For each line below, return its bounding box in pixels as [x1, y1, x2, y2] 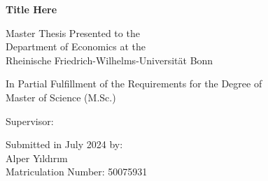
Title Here [6, 2, 57, 16]
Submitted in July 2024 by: [6, 137, 123, 152]
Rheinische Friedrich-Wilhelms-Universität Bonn [6, 52, 213, 67]
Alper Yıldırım [6, 150, 68, 165]
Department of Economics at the [6, 39, 146, 54]
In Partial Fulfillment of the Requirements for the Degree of [6, 76, 262, 91]
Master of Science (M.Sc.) [6, 89, 116, 104]
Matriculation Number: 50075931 [6, 164, 148, 179]
